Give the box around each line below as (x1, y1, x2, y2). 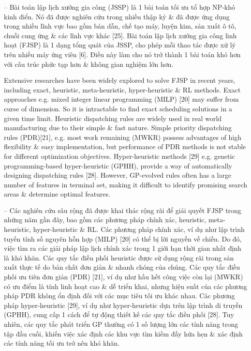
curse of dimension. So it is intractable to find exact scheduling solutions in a (4, 103, 232, 113)
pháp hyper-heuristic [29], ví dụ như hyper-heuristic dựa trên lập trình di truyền (4, 300, 243, 310)
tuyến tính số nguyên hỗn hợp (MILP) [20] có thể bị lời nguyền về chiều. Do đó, (4, 233, 242, 244)
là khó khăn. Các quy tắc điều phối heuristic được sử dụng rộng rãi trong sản (4, 252, 234, 262)
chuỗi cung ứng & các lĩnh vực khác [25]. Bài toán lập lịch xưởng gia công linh (4, 30, 237, 40)
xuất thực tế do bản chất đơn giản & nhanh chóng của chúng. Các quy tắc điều (4, 262, 240, 272)
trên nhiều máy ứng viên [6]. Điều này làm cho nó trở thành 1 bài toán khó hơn (4, 49, 241, 59)
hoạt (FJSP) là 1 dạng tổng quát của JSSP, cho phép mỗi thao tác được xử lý (4, 40, 236, 50)
